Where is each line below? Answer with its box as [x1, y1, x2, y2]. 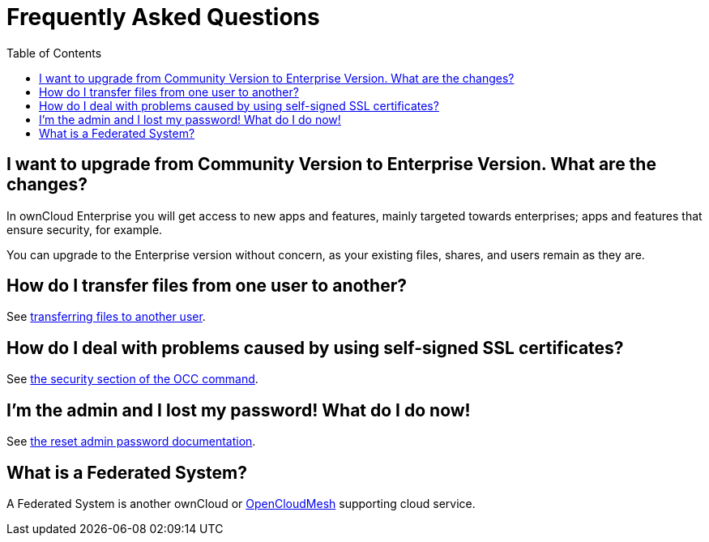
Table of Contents [6, 45, 102, 60]
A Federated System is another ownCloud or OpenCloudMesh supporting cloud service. [6, 496, 476, 510]
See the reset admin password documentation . [6, 434, 256, 449]
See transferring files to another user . [6, 309, 206, 324]
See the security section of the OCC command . [6, 372, 258, 386]
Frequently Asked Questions [6, 3, 320, 31]
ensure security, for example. [6, 222, 163, 237]
